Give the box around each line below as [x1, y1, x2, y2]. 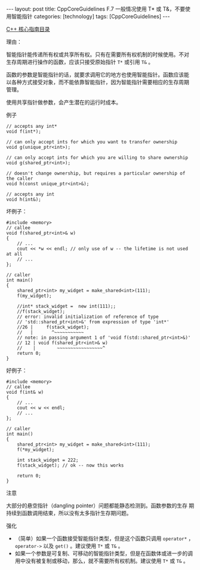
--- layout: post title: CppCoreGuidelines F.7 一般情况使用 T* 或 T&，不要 [6, 5, 186, 13]
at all [6, 251, 23, 257]
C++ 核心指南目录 [6, 26, 50, 32]
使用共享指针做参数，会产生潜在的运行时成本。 [6, 99, 121, 106]
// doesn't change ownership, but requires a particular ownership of [6, 170, 186, 176]
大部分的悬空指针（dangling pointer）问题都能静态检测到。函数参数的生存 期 [6, 502, 195, 509]
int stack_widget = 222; [17, 457, 79, 463]
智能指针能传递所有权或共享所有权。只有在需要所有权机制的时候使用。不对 [6, 51, 189, 58]
